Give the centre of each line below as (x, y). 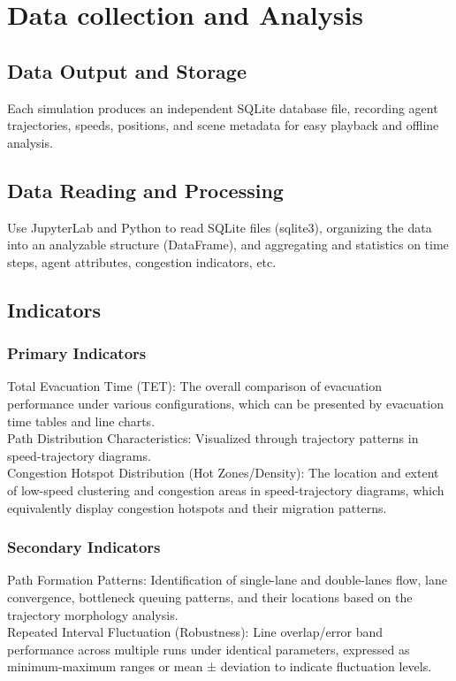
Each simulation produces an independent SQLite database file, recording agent (223, 107)
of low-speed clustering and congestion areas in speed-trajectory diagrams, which (226, 490)
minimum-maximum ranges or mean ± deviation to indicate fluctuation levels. (220, 666)
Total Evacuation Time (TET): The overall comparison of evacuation (195, 386)
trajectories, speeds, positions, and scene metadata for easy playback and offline (223, 125)
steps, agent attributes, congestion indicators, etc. (142, 261)
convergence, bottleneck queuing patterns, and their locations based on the (210, 597)
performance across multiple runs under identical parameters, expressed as (209, 649)
